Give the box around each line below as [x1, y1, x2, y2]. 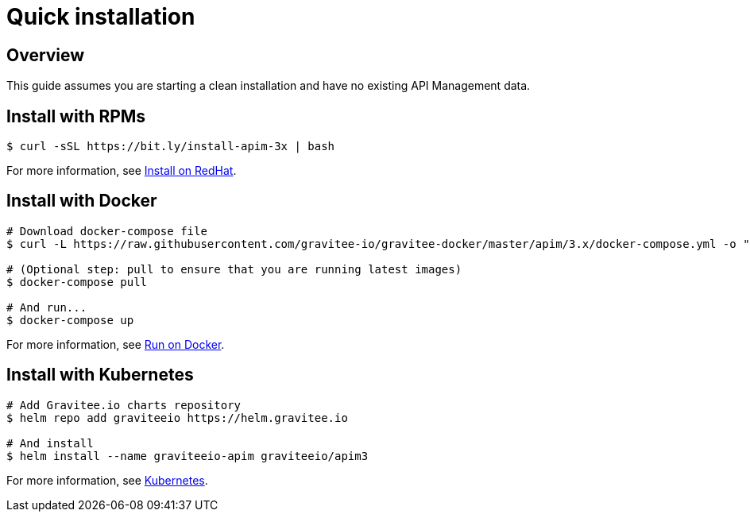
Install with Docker [6, 191, 157, 211]
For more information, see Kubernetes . [6, 473, 208, 487]
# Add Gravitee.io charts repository [6, 398, 242, 412]
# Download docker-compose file [6, 224, 207, 238]
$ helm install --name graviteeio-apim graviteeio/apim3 [6, 449, 369, 462]
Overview [6, 44, 85, 65]
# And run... [6, 300, 87, 314]
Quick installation [6, 3, 195, 30]
